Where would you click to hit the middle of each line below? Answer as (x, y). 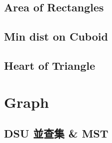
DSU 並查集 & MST (56, 133)
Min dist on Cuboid (56, 36)
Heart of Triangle (50, 65)
